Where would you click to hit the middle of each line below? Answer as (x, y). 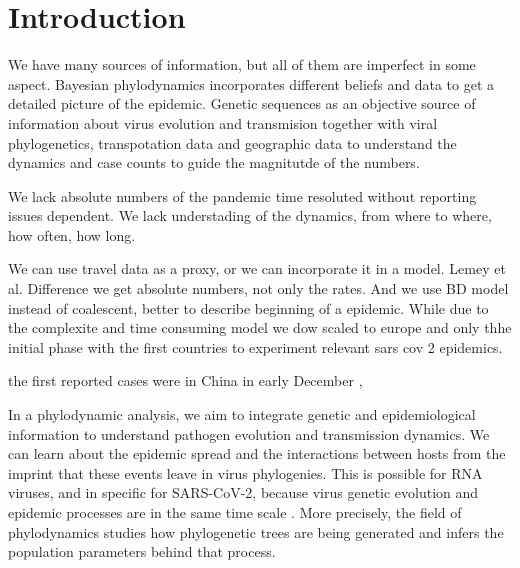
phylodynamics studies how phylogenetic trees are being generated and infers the (256, 531)
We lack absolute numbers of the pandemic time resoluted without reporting (242, 195)
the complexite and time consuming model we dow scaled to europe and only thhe (260, 327)
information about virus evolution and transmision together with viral (223, 122)
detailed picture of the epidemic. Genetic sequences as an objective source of (242, 103)
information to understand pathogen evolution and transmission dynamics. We (249, 433)
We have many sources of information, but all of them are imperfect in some (242, 64)
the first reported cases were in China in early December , (185, 380)
